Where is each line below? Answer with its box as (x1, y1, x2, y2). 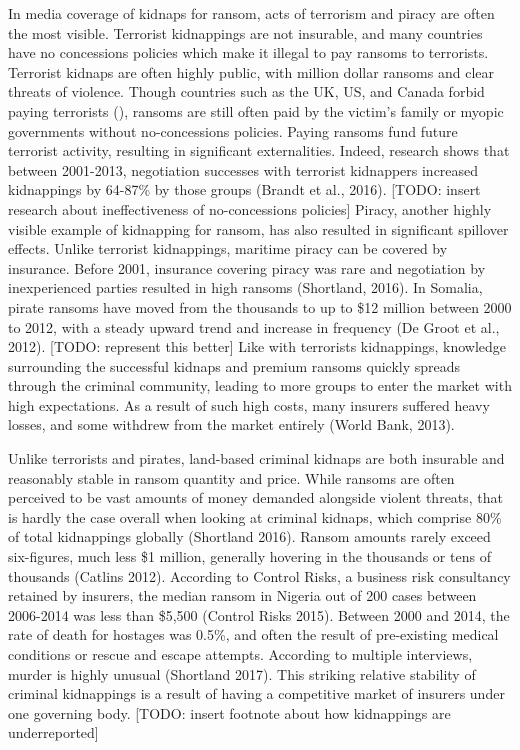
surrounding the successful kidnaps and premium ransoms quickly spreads (8, 355, 461, 376)
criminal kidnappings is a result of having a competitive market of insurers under (8, 683, 505, 704)
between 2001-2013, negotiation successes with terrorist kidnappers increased (8, 159, 479, 180)
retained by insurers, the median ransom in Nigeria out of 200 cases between (8, 585, 477, 606)
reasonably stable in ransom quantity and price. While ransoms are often (8, 467, 455, 488)
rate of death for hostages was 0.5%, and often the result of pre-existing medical (8, 624, 499, 645)
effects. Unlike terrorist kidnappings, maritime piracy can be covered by (8, 238, 448, 259)
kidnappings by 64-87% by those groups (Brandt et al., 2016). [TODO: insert (8, 179, 481, 200)
